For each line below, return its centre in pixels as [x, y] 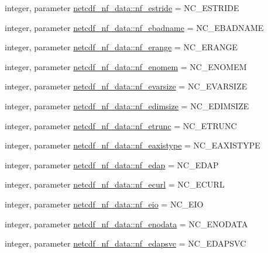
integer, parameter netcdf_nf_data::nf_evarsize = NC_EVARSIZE [126, 86]
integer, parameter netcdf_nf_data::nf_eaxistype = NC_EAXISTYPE [133, 145]
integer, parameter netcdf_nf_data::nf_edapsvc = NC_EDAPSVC [126, 243]
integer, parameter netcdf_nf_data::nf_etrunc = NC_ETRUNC [121, 125]
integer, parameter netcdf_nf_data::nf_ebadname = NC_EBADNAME [134, 27]
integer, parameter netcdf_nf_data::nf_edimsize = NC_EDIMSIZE [127, 105]
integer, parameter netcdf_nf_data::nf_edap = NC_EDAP [112, 164]
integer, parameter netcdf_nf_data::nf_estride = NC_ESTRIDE [122, 8]
